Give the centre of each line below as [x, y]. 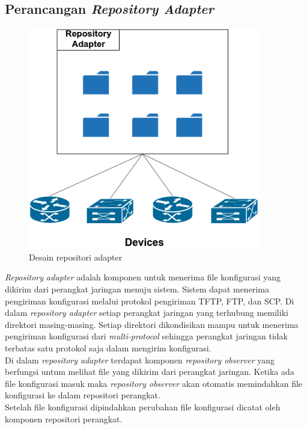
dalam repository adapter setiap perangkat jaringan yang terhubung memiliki [147, 313]
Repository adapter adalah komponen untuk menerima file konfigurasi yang [143, 277]
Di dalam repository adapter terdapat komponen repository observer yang [140, 360]
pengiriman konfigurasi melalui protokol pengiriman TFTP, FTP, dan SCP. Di [150, 301]
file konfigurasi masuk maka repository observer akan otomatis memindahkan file [154, 383]
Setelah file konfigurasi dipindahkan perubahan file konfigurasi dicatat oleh [143, 407]
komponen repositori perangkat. [64, 418]
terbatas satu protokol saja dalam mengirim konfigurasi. [108, 348]
